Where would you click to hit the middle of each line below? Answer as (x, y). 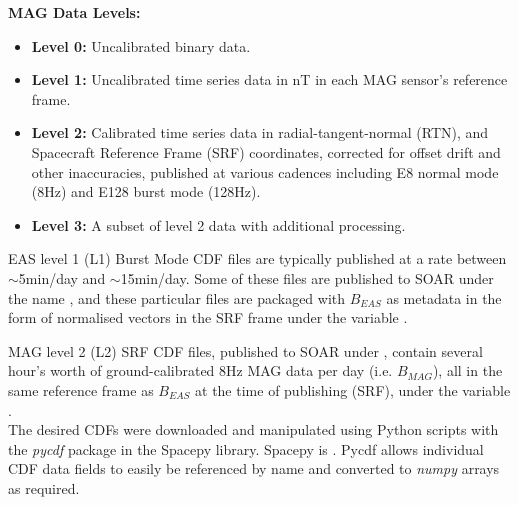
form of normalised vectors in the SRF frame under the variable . (208, 317)
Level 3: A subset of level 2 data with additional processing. (218, 224)
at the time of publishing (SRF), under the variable (353, 389)
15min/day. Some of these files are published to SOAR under (307, 277)
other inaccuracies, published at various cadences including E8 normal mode (265, 171)
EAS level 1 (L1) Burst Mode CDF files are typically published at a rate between (257, 258)
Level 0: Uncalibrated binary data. (141, 45)
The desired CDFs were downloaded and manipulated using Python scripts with (253, 429)
